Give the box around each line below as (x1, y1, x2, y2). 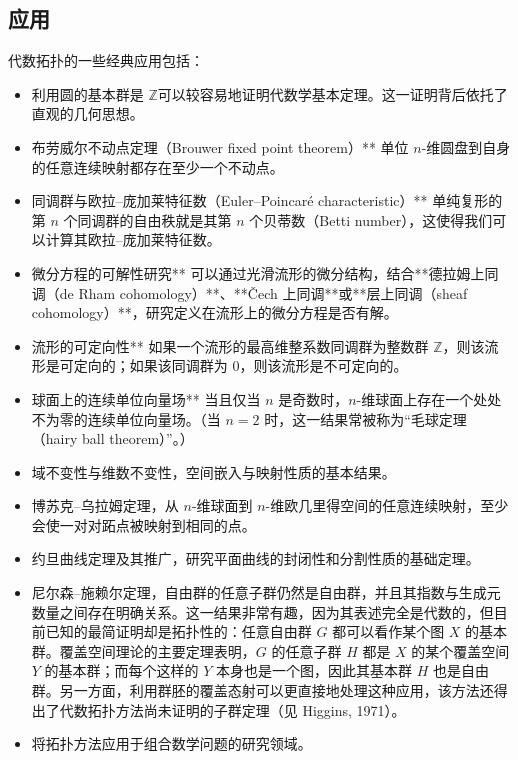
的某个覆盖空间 (411, 640, 510, 661)
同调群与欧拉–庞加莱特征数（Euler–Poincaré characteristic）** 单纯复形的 (31, 190, 503, 211)
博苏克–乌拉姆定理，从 (31, 495, 179, 516)
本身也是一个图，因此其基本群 (216, 660, 413, 681)
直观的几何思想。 (31, 103, 144, 124)
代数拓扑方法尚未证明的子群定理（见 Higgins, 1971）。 (59, 699, 406, 720)
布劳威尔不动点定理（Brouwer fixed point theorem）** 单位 (31, 136, 409, 157)
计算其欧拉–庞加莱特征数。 (45, 229, 221, 250)
